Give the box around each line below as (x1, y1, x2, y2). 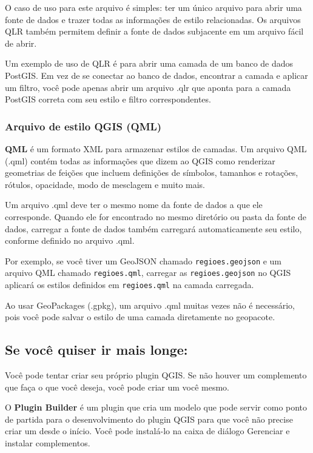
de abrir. (5, 36, 37, 49)
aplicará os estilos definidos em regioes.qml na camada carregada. (5, 278, 254, 291)
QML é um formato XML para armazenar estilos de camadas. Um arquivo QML (5, 142, 307, 155)
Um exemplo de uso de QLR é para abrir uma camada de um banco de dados (5, 57, 294, 70)
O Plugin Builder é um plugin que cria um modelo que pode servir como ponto (5, 401, 308, 414)
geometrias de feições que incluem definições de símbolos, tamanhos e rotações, (5, 166, 298, 179)
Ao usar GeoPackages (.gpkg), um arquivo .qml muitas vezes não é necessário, (5, 298, 295, 311)
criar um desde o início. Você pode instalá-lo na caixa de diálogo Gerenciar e (5, 424, 290, 437)
